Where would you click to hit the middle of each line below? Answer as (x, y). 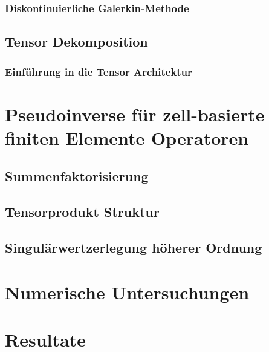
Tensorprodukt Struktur (82, 212)
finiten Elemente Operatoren (127, 137)
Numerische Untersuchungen (127, 292)
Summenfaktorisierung (77, 176)
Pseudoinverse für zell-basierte (135, 114)
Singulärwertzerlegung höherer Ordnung (134, 247)
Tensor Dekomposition (76, 42)
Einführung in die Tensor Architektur (99, 71)
